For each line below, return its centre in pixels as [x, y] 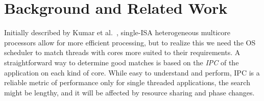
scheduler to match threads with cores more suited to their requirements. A [122, 52]
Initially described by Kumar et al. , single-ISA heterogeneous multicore [117, 32]
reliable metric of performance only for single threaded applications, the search [127, 82]
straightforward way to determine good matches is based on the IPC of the [122, 62]
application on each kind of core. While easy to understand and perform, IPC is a [132, 72]
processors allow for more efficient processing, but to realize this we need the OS [130, 42]
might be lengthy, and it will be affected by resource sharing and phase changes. [129, 92]
